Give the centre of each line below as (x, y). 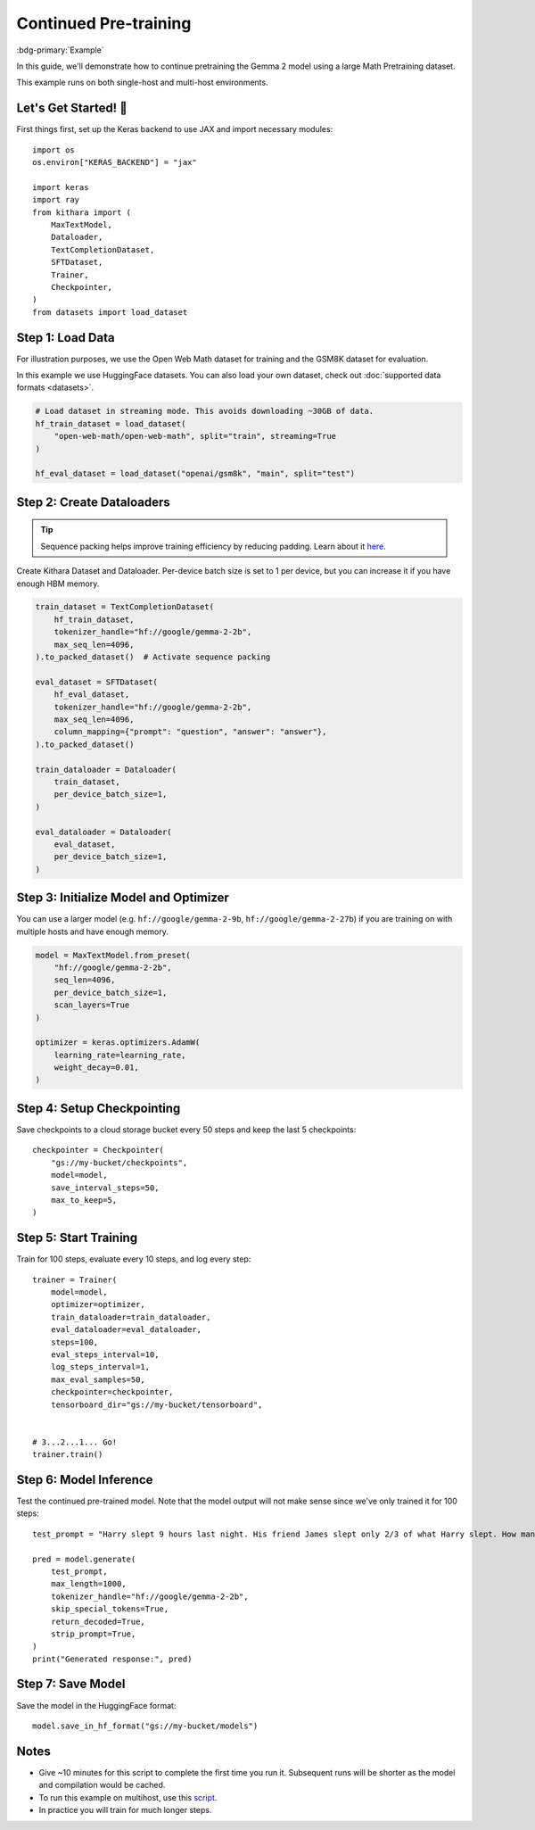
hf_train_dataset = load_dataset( (111, 423)
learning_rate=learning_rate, (120, 1055)
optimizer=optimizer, (98, 1304)
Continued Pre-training (104, 23)
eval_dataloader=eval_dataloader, (126, 1330)
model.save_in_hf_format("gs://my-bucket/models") (145, 1726)
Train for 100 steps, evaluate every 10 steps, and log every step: (134, 1259)
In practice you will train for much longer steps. (125, 1810)
